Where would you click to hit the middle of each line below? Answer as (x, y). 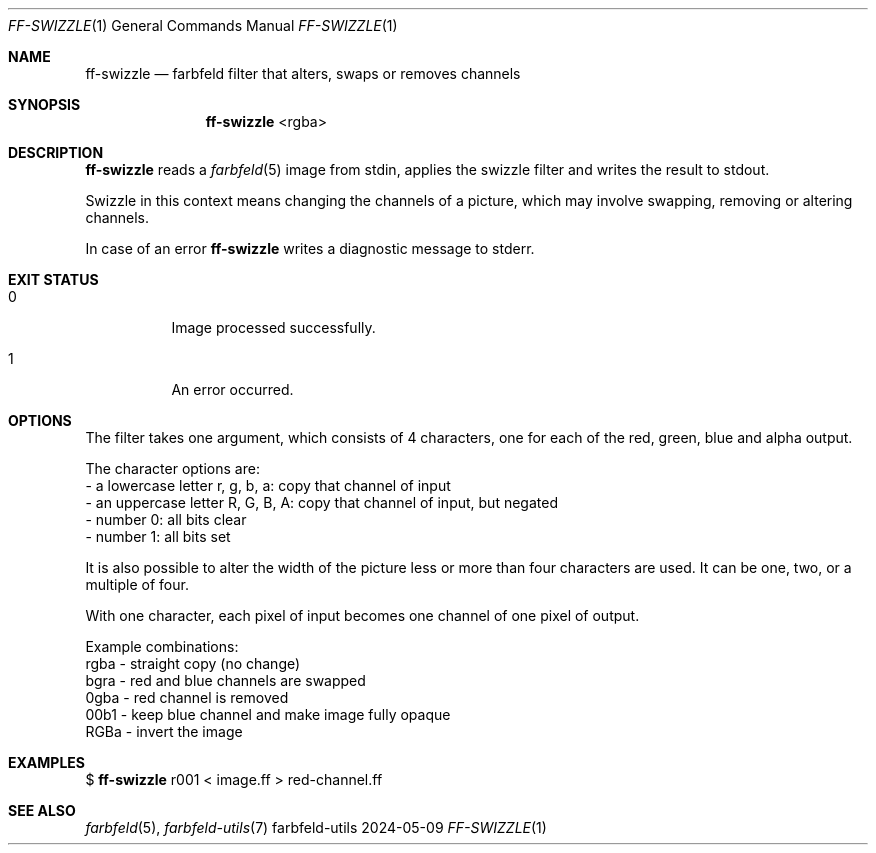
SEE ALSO (42, 810)
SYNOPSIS (44, 104)
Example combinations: (162, 646)
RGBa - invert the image (164, 731)
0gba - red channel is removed (187, 697)
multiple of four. (137, 584)
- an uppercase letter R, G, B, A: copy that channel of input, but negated (321, 502)
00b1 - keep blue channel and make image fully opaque (268, 714)
